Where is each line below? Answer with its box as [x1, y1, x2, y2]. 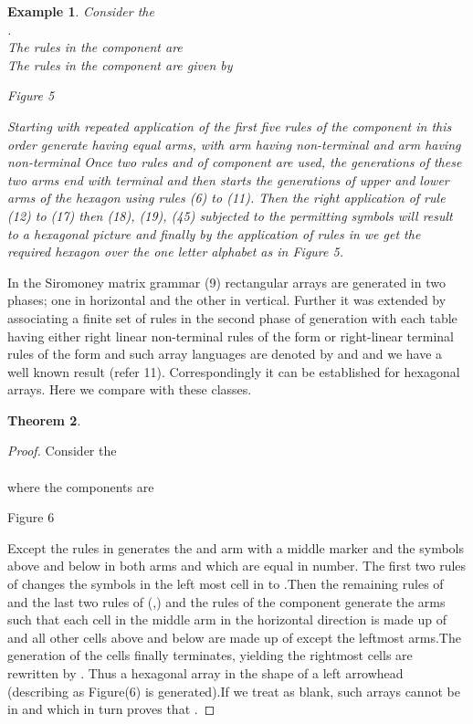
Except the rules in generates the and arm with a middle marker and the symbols [7, 538, 465, 557]
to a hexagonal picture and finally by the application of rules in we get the [7, 224, 421, 243]
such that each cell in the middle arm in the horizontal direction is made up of [7, 610, 447, 629]
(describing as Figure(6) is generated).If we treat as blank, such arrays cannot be [7, 681, 460, 700]
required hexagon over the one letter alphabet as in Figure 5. [7, 242, 343, 261]
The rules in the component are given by [7, 55, 233, 74]
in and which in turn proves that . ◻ [7, 699, 215, 719]
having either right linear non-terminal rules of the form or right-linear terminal [7, 326, 454, 345]
